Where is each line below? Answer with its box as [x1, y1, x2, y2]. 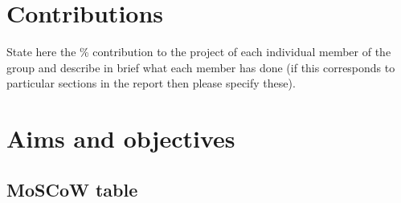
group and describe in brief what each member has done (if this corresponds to [6, 59, 395, 75]
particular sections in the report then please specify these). [6, 75, 296, 91]
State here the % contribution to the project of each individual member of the [6, 43, 391, 60]
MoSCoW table [6, 177, 138, 201]
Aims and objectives [6, 122, 235, 155]
